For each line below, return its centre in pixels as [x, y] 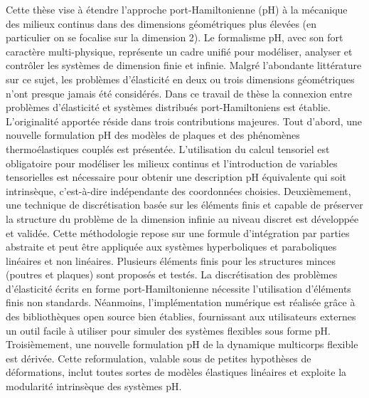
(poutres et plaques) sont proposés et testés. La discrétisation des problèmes [172, 274]
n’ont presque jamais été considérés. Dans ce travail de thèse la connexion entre [179, 93]
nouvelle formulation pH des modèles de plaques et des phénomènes [153, 135]
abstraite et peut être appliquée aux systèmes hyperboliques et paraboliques [171, 247]
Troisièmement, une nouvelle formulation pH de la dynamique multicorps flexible [182, 344]
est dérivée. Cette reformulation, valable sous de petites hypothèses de [159, 358]
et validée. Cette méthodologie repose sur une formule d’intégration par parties [178, 232]
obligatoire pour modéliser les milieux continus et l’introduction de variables [172, 163]
